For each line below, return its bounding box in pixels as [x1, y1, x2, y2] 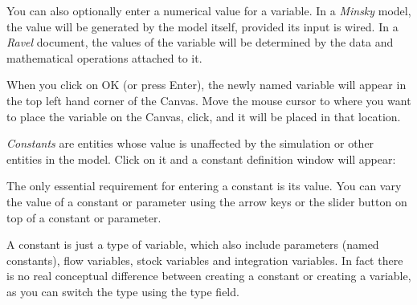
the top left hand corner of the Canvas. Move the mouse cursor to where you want [6, 91, 411, 108]
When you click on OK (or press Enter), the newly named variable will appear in [6, 76, 407, 93]
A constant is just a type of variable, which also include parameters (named [6, 236, 379, 253]
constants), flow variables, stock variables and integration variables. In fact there [6, 251, 403, 268]
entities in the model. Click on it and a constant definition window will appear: [6, 150, 396, 167]
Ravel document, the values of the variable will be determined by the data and [6, 34, 394, 51]
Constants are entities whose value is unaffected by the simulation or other [6, 135, 374, 152]
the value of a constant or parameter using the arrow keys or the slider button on [6, 193, 407, 209]
